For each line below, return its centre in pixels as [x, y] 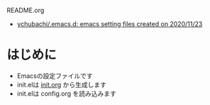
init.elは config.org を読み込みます [66, 93]
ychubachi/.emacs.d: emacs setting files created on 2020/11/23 [110, 24]
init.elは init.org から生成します [62, 84]
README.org [26, 10]
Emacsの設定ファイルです [55, 76]
